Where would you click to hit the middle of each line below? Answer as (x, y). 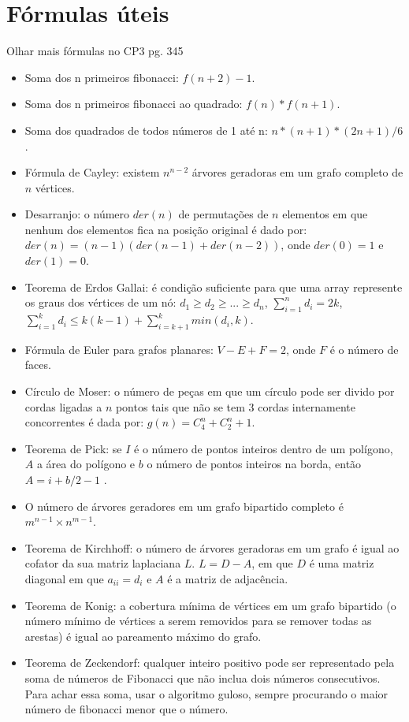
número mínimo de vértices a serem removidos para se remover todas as (198, 621)
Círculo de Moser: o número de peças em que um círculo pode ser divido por (210, 391)
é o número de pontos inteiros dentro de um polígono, (264, 448)
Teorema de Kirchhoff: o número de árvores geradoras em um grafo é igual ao (212, 547)
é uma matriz (342, 563)
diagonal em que (64, 578)
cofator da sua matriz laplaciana (103, 563)
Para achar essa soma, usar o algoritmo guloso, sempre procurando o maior (206, 693)
